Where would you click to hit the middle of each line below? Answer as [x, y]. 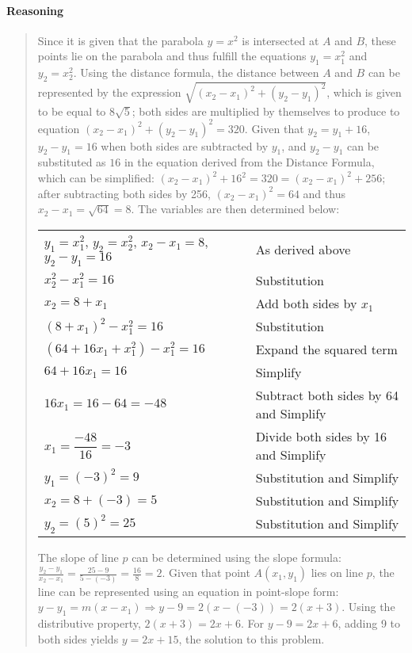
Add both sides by [306, 304]
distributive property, [89, 622]
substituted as [72, 162]
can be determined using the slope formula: [237, 557]
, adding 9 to [369, 622]
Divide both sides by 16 [321, 437]
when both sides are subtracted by [185, 145]
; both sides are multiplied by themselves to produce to [266, 111]
